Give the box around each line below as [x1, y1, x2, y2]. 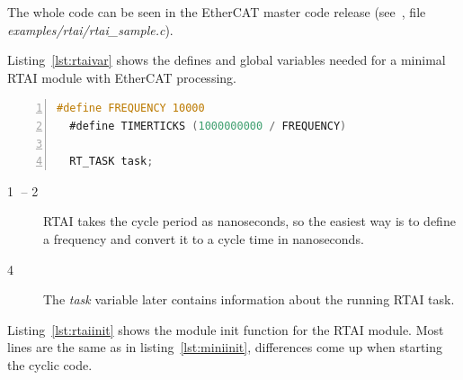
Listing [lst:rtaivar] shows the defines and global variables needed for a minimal [7, 50, 446, 69]
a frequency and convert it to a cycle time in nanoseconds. [43, 229, 364, 248]
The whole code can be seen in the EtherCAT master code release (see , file [7, 3, 426, 21]
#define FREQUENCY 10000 [57, 102, 205, 115]
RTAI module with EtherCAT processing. [7, 68, 236, 86]
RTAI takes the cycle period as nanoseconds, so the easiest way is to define [43, 212, 456, 231]
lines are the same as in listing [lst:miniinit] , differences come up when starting [7, 338, 443, 357]
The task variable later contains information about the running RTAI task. [43, 290, 455, 309]
